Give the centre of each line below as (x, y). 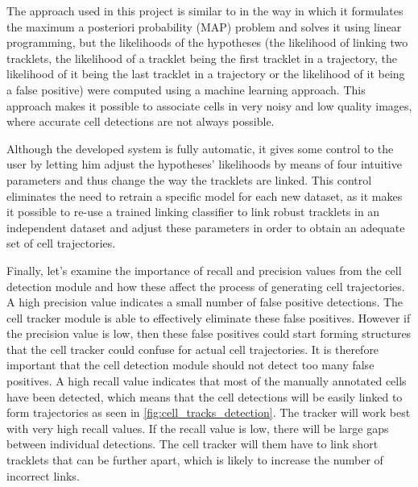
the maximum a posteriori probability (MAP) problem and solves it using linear (204, 26)
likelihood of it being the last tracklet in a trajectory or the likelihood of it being (206, 74)
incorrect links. (43, 475)
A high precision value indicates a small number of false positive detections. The (205, 302)
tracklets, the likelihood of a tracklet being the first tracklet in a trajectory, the (202, 58)
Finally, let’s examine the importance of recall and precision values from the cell (204, 270)
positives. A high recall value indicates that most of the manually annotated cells (207, 381)
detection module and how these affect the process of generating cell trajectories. (206, 286)
